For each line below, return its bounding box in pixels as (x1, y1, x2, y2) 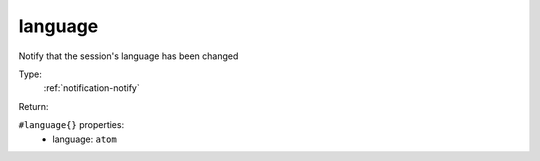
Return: (18, 100, 49, 112)
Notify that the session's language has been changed (18, 50, 239, 62)
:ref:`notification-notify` (43, 82, 140, 94)
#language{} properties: (18, 119, 125, 131)
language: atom (52, 133, 117, 145)
